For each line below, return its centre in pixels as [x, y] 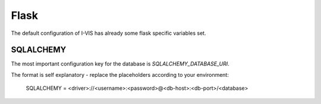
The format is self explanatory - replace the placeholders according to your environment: [120, 74]
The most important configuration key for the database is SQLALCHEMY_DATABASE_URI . [120, 64]
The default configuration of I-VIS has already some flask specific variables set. [108, 33]
